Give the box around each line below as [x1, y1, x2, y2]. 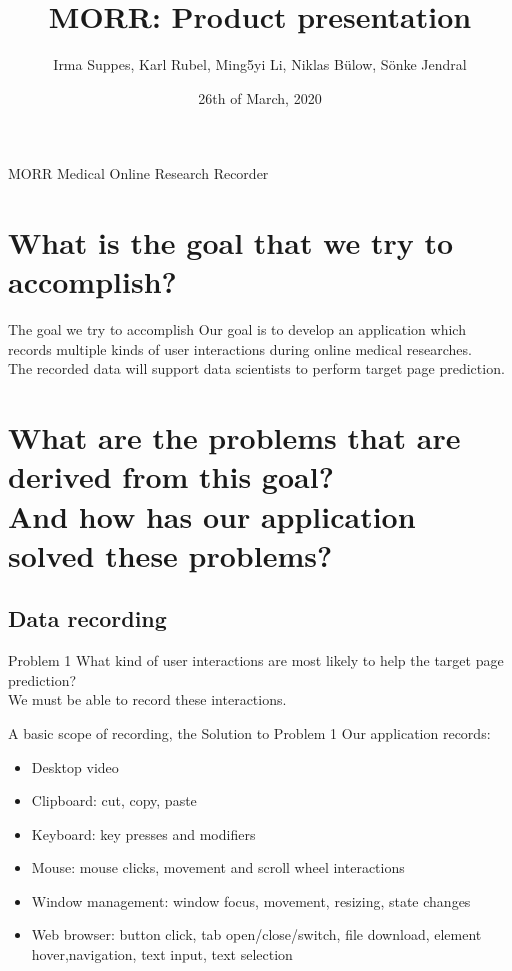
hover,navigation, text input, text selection [31, 944, 293, 965]
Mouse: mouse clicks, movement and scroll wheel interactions [31, 857, 405, 878]
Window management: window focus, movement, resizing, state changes [31, 890, 471, 911]
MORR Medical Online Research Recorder [8, 163, 269, 184]
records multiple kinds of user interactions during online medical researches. [8, 338, 472, 359]
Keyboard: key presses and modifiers [31, 823, 256, 844]
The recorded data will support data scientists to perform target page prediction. [8, 358, 505, 379]
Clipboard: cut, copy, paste [31, 790, 197, 811]
